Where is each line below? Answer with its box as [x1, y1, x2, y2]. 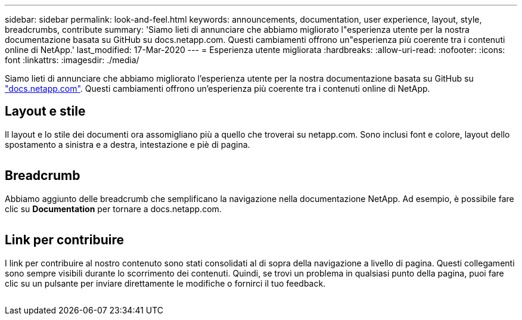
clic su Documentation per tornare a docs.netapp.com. [5, 203, 222, 214]
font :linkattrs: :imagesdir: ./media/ [5, 55, 139, 65]
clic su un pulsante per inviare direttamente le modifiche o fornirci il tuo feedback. [5, 278, 326, 288]
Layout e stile [5, 104, 86, 119]
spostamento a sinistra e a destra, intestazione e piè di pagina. [5, 139, 250, 150]
